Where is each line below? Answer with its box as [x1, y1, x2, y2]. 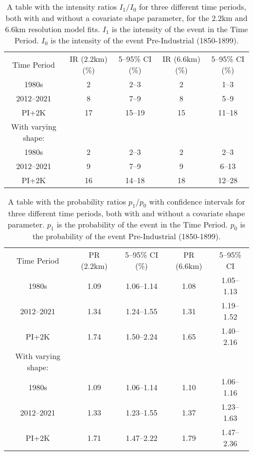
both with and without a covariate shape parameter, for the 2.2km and [5, 12, 248, 23]
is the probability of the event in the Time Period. [56, 219, 228, 230]
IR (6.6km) [163, 53, 200, 64]
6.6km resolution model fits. [5, 23, 100, 35]
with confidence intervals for [149, 196, 245, 207]
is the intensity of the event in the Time [111, 23, 248, 35]
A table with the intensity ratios [6, 1, 117, 12]
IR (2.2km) [70, 53, 108, 64]
